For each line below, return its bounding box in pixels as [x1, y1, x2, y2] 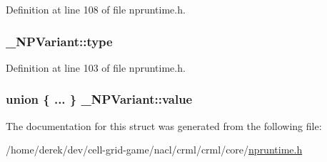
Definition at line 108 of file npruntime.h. [6, 2, 186, 16]
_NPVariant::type [6, 32, 113, 50]
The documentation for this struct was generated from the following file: [6, 118, 322, 133]
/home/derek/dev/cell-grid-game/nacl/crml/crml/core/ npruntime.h [6, 142, 303, 157]
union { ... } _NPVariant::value [6, 90, 193, 108]
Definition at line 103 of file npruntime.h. [6, 60, 186, 75]
